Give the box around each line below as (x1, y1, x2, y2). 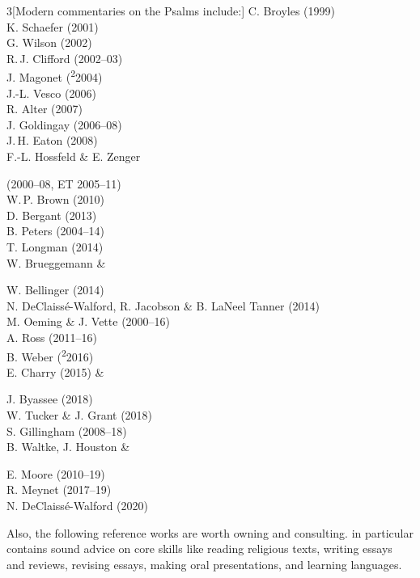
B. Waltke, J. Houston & (6, 438, 130, 455)
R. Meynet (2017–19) (6, 481, 112, 498)
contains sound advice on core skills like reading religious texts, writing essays (6, 540, 392, 557)
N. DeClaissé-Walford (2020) (6, 496, 148, 513)
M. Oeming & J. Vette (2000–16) (6, 313, 171, 330)
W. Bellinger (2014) (6, 281, 104, 298)
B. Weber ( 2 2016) (6, 345, 94, 365)
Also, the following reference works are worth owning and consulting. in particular (6, 524, 414, 541)
